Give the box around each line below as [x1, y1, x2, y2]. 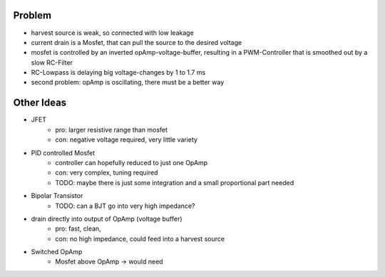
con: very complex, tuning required [55, 168, 158, 177]
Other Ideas [13, 97, 67, 109]
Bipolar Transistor [31, 192, 83, 200]
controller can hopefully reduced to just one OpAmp [55, 158, 208, 167]
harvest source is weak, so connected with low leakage [31, 28, 194, 37]
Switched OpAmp [31, 248, 83, 256]
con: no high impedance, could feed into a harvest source [55, 234, 225, 243]
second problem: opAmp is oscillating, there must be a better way [31, 78, 225, 87]
